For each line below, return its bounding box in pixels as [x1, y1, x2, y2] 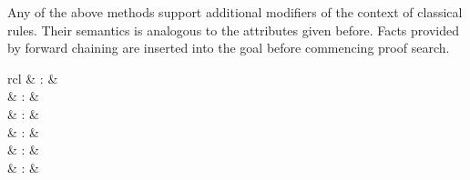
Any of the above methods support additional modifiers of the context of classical [7, 3, 463, 21]
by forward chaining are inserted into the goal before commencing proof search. [7, 38, 450, 57]
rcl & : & [7, 68, 58, 87]
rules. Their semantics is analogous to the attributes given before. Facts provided [7, 20, 459, 39]
